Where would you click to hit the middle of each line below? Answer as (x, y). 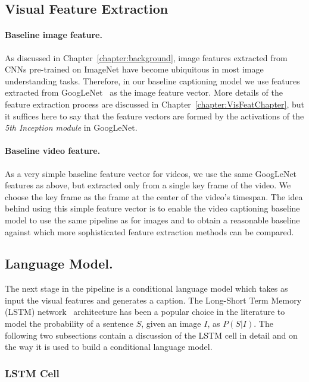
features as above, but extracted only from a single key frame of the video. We (148, 185)
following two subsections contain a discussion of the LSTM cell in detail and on (151, 335)
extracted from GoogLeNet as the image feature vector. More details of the (144, 92)
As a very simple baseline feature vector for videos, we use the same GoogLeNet (151, 173)
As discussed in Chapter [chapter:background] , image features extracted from (146, 57)
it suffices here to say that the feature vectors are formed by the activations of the (154, 116)
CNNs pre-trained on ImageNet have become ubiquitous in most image (134, 69)
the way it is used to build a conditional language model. (109, 347)
